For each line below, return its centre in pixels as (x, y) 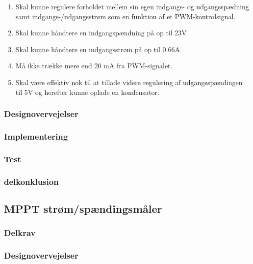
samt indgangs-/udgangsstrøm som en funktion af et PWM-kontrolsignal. (126, 16)
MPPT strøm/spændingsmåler (83, 208)
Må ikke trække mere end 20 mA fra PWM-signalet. (94, 66)
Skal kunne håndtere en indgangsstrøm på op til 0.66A (98, 49)
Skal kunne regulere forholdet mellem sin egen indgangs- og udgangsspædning (132, 6)
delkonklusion (31, 181)
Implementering (36, 136)
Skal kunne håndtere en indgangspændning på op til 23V (101, 33)
